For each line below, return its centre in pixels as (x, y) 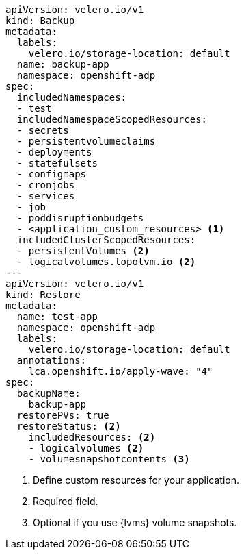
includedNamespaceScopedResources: (112, 119)
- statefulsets (57, 163)
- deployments (54, 152)
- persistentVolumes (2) (83, 251)
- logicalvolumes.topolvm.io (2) (106, 262)
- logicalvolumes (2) (86, 448)
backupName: (49, 393)
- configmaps (52, 174)
